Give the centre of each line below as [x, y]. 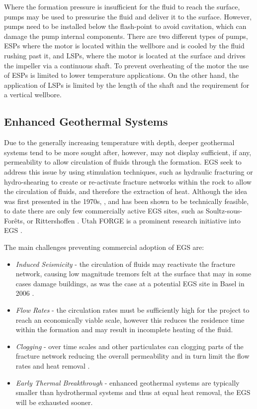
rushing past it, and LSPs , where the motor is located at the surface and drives [125, 55]
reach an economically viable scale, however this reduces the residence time [130, 319]
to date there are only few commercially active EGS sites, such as [104, 211]
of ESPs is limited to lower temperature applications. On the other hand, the [122, 75]
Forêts [13, 220]
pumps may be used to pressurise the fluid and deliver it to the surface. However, [128, 16]
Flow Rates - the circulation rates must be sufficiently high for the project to [132, 310]
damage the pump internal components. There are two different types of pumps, [126, 36]
